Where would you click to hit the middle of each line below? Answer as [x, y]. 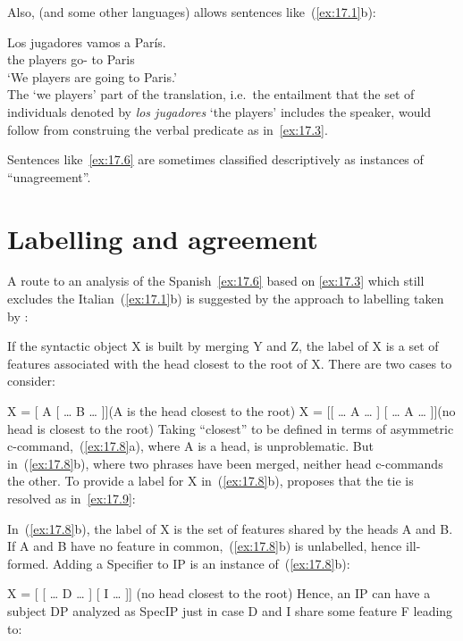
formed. [28, 563]
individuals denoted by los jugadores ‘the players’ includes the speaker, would [219, 111]
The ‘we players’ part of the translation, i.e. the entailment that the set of [211, 94]
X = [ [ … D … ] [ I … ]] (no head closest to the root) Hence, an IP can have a [219, 593]
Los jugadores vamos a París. [87, 42]
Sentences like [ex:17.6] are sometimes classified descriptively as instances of [215, 159]
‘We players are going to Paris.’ [92, 76]
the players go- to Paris [71, 59]
